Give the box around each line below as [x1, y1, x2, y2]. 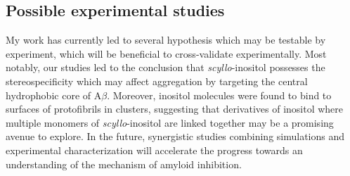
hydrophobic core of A [6, 87, 102, 102]
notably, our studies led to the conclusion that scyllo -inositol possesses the [6, 60, 325, 75]
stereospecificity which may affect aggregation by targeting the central [6, 73, 308, 88]
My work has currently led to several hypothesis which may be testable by [6, 32, 326, 47]
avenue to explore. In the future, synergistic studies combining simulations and [6, 129, 345, 144]
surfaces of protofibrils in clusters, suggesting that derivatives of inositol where [6, 101, 344, 116]
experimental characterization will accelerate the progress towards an [6, 142, 303, 157]
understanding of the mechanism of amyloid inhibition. [6, 156, 242, 171]
